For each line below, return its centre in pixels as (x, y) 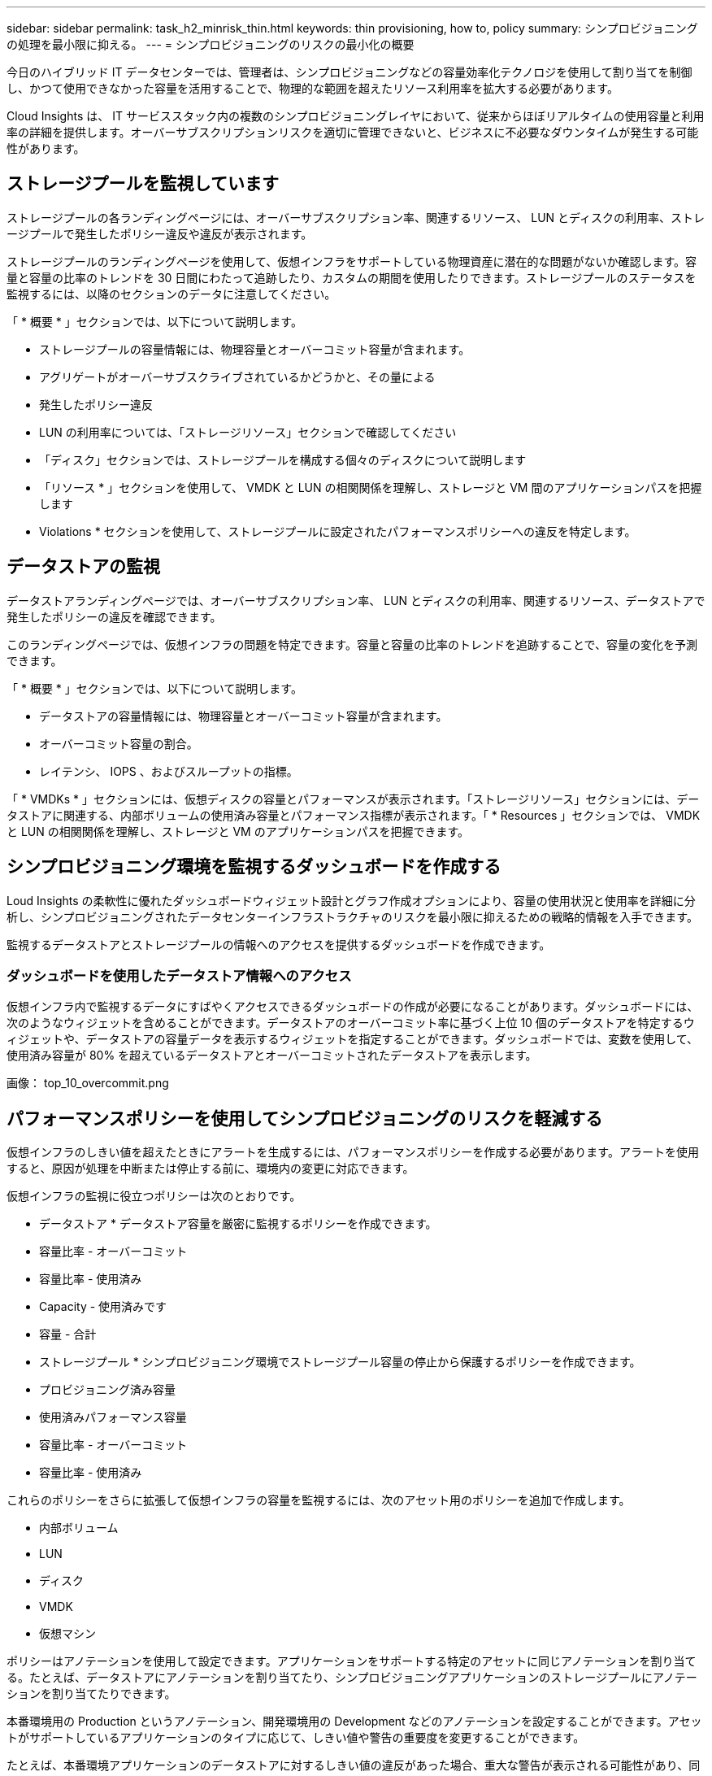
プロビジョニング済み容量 (107, 1390)
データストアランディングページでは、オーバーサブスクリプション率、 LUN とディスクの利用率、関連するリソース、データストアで (356, 600)
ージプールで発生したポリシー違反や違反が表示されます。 (160, 233)
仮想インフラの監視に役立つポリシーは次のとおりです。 (154, 1196)
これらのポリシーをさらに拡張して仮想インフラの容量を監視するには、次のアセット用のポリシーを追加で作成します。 (319, 1500)
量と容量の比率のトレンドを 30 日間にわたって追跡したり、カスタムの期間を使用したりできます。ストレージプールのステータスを (352, 277)
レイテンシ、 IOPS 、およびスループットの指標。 (169, 771)
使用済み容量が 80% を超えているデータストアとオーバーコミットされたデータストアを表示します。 (272, 1056)
